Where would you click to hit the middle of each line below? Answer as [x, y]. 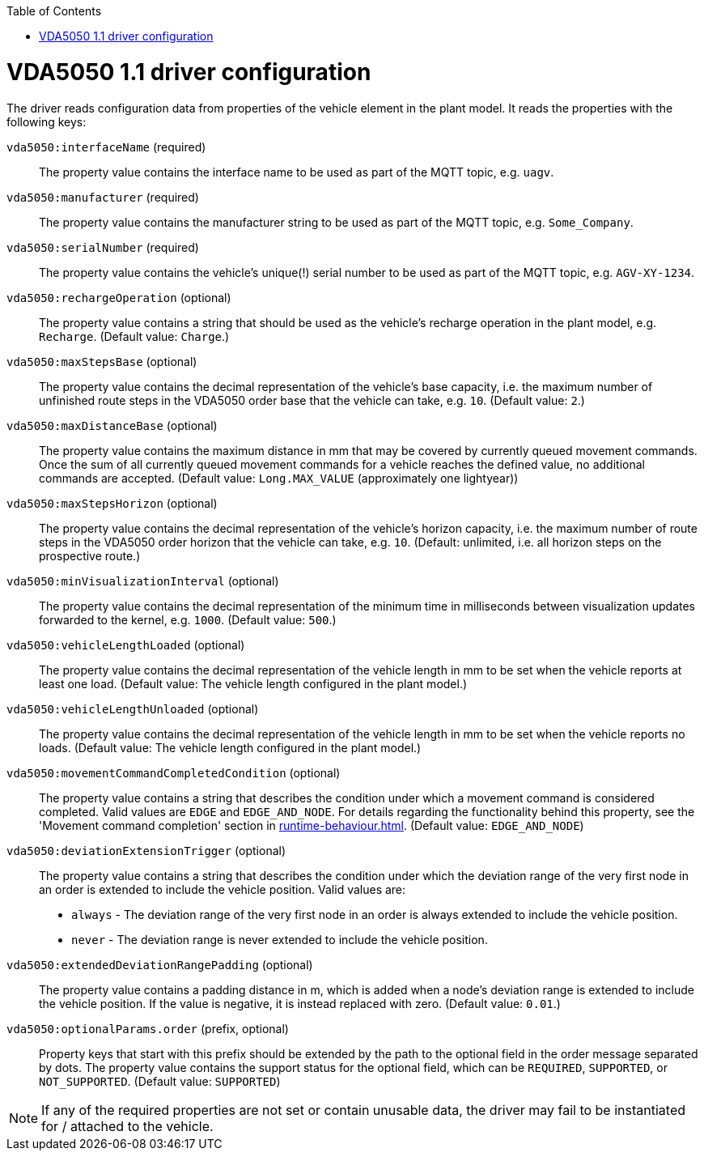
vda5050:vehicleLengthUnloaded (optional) [133, 708]
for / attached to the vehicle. [127, 1126]
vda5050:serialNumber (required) [103, 247]
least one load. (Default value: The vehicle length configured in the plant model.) [253, 683]
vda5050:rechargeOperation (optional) [119, 297]
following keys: [47, 121]
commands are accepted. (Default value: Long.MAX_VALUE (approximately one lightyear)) [279, 478]
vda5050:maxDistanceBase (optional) [112, 425]
